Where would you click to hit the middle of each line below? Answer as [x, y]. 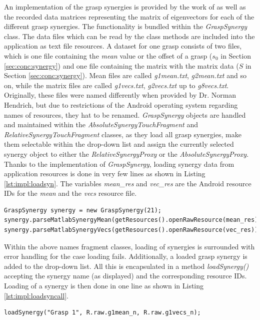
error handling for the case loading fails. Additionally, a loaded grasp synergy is [126, 256]
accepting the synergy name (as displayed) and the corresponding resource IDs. [125, 276]
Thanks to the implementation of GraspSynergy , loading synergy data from [119, 164]
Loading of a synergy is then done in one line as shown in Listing [104, 286]
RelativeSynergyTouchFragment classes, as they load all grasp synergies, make [123, 134]
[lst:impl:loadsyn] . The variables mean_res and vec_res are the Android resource [128, 183]
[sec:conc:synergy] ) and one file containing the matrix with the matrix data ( [121, 65]
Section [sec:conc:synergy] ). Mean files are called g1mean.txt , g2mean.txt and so [125, 75]
